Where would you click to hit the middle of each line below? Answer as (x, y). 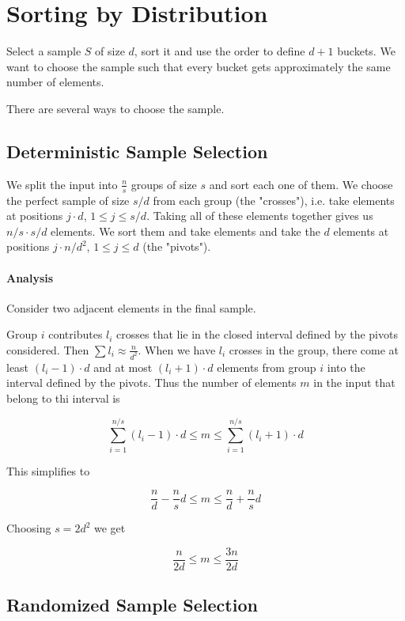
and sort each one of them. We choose (301, 184)
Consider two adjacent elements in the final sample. (131, 307)
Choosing (29, 528)
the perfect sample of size (68, 200)
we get (110, 528)
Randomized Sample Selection (132, 605)
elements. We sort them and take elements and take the (185, 231)
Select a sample (44, 51)
